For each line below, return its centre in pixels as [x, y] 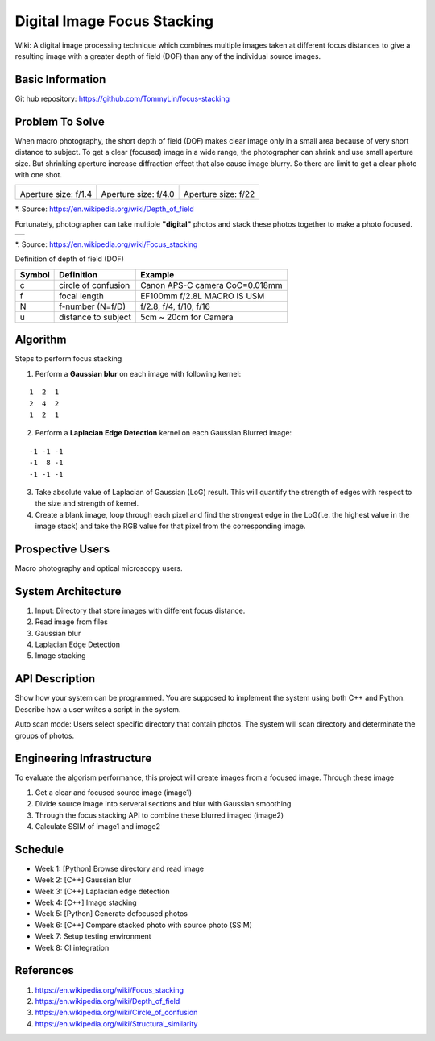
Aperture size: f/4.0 [138, 194]
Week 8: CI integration [72, 947]
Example [157, 274]
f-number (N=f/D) [93, 306]
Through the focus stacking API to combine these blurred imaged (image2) [159, 815]
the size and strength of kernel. [87, 503]
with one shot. [39, 174]
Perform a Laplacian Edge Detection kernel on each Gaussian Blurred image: [164, 433]
